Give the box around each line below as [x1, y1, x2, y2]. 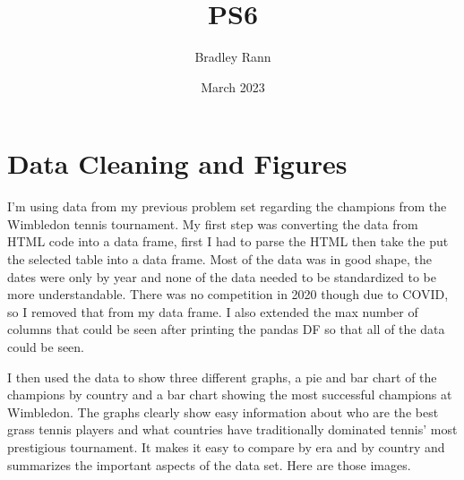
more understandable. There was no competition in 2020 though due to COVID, [7, 285, 449, 304]
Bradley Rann [194, 47, 271, 66]
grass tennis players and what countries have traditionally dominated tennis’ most [7, 420, 458, 439]
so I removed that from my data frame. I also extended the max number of [7, 302, 418, 321]
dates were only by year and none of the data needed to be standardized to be [7, 267, 436, 286]
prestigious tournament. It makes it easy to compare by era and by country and [7, 437, 445, 456]
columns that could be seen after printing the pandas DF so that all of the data [7, 320, 445, 339]
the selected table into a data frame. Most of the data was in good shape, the [7, 250, 432, 269]
